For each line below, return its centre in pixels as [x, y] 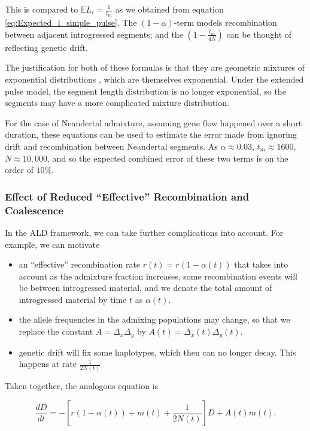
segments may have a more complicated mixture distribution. [117, 103]
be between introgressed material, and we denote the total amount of [145, 288]
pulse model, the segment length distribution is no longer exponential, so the [145, 91]
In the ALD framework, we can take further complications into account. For [144, 232]
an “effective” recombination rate [80, 264]
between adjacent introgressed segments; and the [94, 34]
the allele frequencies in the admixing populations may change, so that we [154, 319]
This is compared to [42, 9]
